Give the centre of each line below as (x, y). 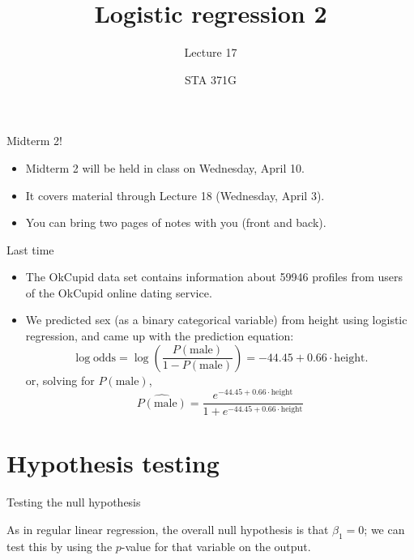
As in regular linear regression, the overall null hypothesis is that (168, 529)
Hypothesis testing (113, 463)
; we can (384, 529)
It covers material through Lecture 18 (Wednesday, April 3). (175, 195)
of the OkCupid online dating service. (119, 292)
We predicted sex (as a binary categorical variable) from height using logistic (216, 320)
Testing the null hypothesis (74, 502)
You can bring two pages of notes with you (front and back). (176, 222)
